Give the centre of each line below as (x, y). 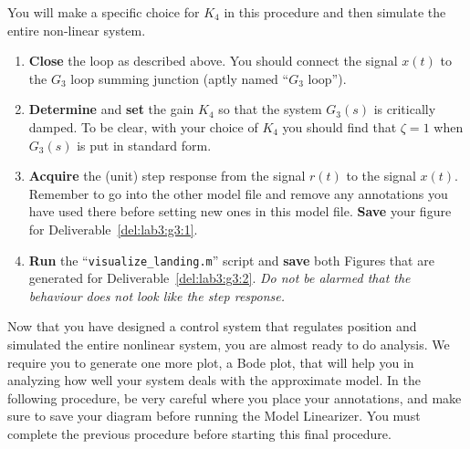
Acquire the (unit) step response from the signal (167, 176)
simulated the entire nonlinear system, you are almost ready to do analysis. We (229, 344)
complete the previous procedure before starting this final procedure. (199, 433)
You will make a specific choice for (104, 12)
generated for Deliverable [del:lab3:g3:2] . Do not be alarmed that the (219, 278)
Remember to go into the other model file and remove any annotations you (238, 193)
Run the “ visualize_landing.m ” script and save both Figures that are (231, 260)
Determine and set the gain (111, 109)
